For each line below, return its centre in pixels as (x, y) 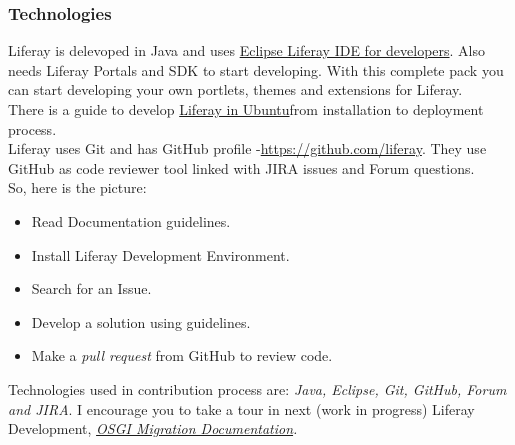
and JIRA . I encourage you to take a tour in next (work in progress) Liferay (241, 408)
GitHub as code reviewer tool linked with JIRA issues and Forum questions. (241, 167)
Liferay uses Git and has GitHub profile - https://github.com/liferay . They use (247, 148)
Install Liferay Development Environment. (160, 254)
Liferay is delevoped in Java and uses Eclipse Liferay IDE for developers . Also (247, 50)
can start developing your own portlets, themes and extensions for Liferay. (235, 89)
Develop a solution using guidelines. (141, 321)
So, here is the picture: (77, 187)
